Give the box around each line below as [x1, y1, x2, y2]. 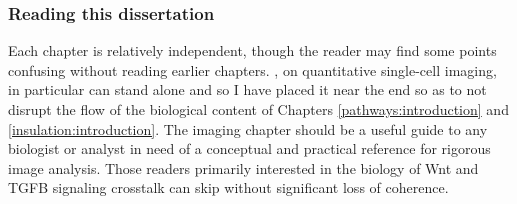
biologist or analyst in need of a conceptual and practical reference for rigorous [8, 138, 491, 159]
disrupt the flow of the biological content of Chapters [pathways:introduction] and [8, 99, 509, 119]
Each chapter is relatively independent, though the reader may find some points [8, 40, 497, 61]
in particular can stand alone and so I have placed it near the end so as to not [8, 79, 487, 100]
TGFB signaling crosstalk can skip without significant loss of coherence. [8, 177, 449, 198]
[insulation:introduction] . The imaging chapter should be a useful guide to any [8, 118, 488, 139]
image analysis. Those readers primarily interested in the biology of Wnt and [8, 157, 479, 178]
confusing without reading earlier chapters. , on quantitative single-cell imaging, [8, 59, 497, 80]
